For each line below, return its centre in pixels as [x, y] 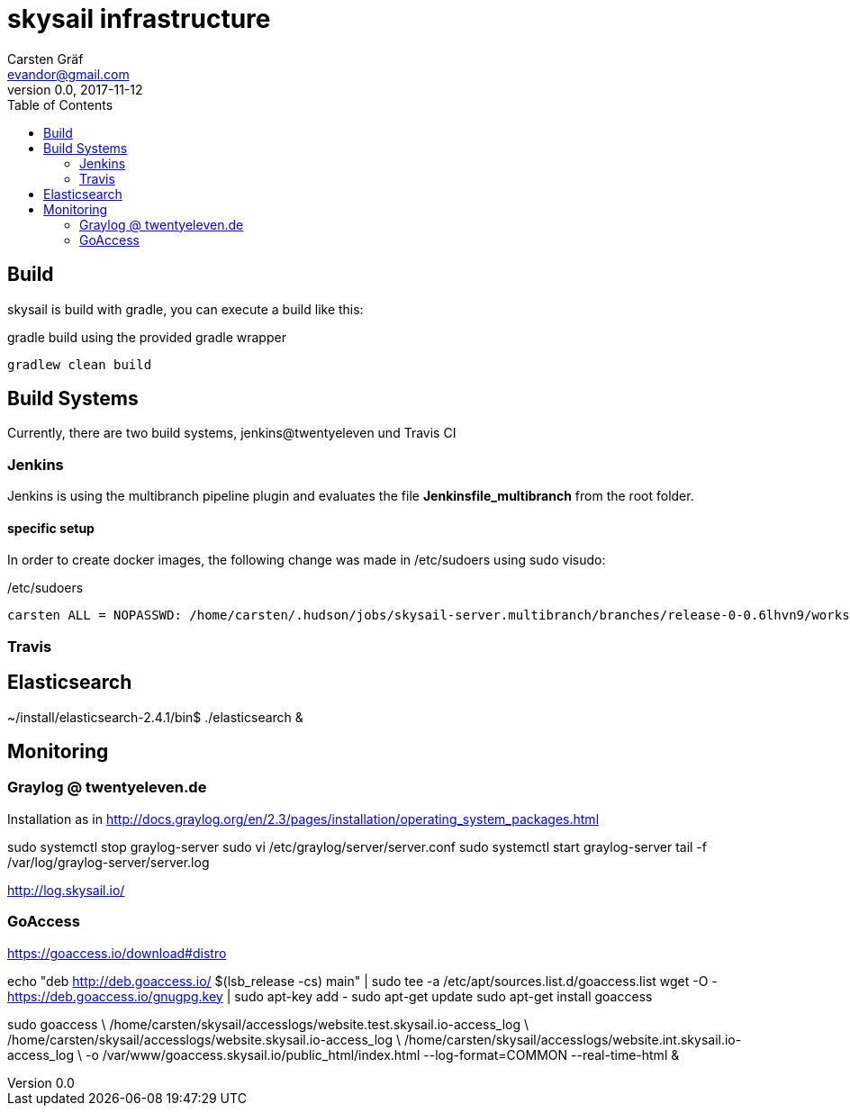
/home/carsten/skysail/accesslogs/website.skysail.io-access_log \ [204, 1039]
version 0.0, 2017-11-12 [75, 89]
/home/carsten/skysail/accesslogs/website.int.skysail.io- [573, 1039]
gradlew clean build [80, 364]
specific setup [51, 528]
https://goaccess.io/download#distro [117, 953]
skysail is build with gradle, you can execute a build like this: [185, 309]
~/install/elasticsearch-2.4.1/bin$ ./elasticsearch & [155, 717]
